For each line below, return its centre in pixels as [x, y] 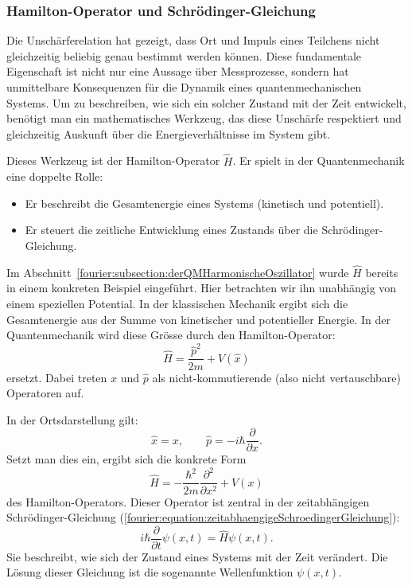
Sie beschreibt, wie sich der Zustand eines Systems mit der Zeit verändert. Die [197, 556]
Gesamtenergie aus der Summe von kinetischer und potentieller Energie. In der [198, 319]
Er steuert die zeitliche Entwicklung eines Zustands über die [171, 230]
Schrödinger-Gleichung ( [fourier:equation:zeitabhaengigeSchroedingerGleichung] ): [203, 517]
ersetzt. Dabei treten [57, 377]
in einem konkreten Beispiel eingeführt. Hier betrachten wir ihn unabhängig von [202, 288]
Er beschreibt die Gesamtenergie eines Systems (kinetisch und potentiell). [204, 203]
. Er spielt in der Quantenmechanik [319, 160]
